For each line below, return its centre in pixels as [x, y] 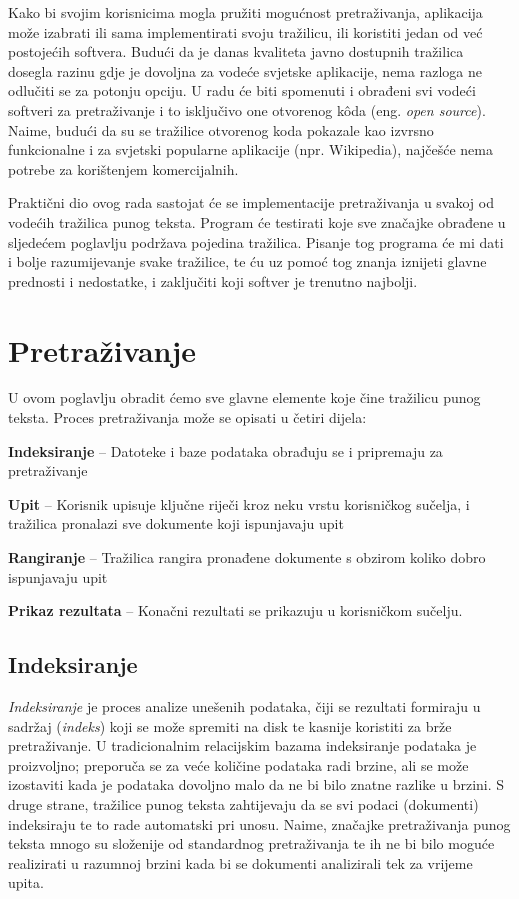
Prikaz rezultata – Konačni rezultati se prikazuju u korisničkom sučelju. [235, 610]
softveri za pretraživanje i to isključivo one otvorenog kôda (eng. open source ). [247, 109]
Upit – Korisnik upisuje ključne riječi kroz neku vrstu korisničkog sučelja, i [239, 503]
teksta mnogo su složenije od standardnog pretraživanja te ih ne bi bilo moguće [251, 843]
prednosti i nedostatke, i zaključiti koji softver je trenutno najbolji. [213, 280]
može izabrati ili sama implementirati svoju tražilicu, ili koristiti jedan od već [245, 31]
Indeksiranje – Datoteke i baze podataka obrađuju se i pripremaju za [225, 450]
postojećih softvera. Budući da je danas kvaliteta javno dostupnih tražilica [236, 51]
